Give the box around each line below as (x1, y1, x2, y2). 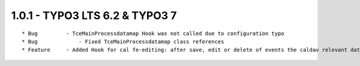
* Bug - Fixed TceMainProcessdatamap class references (22, 38, 224, 45)
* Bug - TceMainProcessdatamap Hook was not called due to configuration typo (22, 30, 284, 37)
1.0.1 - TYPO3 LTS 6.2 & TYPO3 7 (11, 9, 177, 22)
